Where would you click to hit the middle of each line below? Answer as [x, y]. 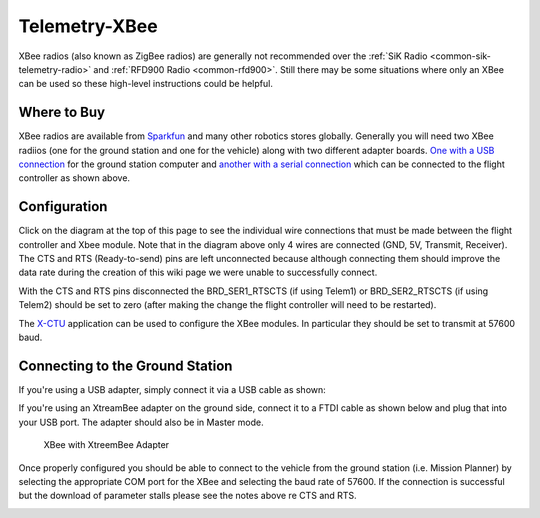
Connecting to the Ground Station [125, 365]
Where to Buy [61, 112]
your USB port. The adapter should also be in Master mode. [141, 422]
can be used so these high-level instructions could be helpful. [146, 84]
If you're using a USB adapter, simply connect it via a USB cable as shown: [172, 389]
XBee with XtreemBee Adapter [106, 445]
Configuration [63, 206]
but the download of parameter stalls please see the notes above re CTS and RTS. [187, 496]
